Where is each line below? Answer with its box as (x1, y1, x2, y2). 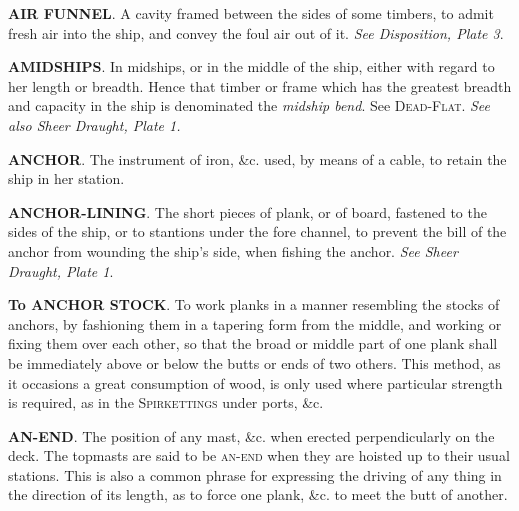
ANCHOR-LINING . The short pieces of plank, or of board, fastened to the (8, 201, 487, 222)
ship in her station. (8, 168, 125, 189)
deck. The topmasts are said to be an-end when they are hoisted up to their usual (8, 445, 510, 466)
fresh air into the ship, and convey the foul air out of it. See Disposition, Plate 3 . (8, 22, 504, 43)
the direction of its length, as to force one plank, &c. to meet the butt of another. (8, 484, 508, 505)
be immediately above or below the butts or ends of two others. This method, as (8, 352, 501, 373)
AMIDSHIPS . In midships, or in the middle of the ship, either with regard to (8, 56, 495, 77)
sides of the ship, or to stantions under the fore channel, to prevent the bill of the (8, 221, 507, 242)
